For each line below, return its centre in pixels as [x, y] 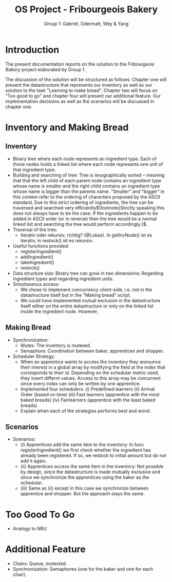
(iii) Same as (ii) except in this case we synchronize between [84, 488]
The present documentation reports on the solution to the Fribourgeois [80, 64]
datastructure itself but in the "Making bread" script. [75, 295]
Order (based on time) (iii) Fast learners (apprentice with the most [90, 394]
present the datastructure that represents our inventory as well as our [79, 85]
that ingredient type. [34, 169]
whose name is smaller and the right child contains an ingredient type [86, 186]
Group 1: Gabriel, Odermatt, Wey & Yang [86, 24]
